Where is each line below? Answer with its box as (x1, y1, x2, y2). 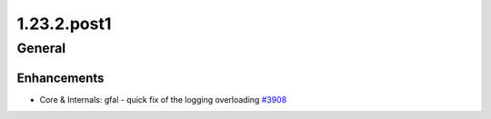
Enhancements (16, 70, 105, 85)
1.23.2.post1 (16, 14, 112, 34)
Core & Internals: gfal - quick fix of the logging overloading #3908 (39, 94, 287, 104)
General (16, 40, 66, 56)
